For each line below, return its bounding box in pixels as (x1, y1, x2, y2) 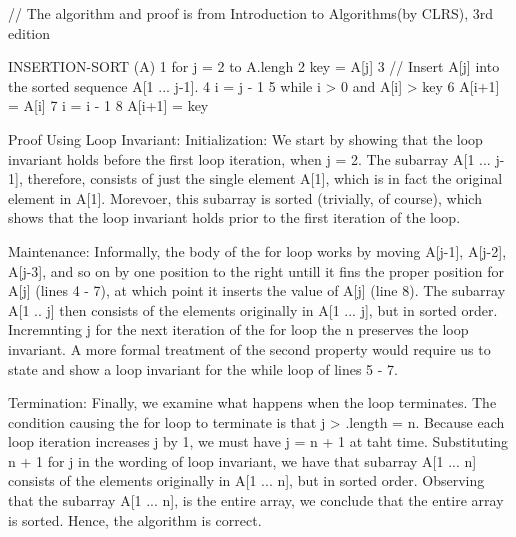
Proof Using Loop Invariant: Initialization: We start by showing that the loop (8, 128, 483, 149)
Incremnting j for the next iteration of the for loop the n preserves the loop (8, 319, 469, 340)
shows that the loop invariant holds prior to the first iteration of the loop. (8, 207, 461, 228)
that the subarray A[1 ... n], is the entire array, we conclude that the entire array (8, 490, 504, 511)
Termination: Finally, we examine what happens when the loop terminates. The (8, 392, 497, 413)
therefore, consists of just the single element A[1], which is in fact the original (27, 168, 503, 189)
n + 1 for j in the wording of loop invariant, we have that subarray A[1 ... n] (8, 450, 477, 471)
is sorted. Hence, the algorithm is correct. (8, 509, 262, 530)
